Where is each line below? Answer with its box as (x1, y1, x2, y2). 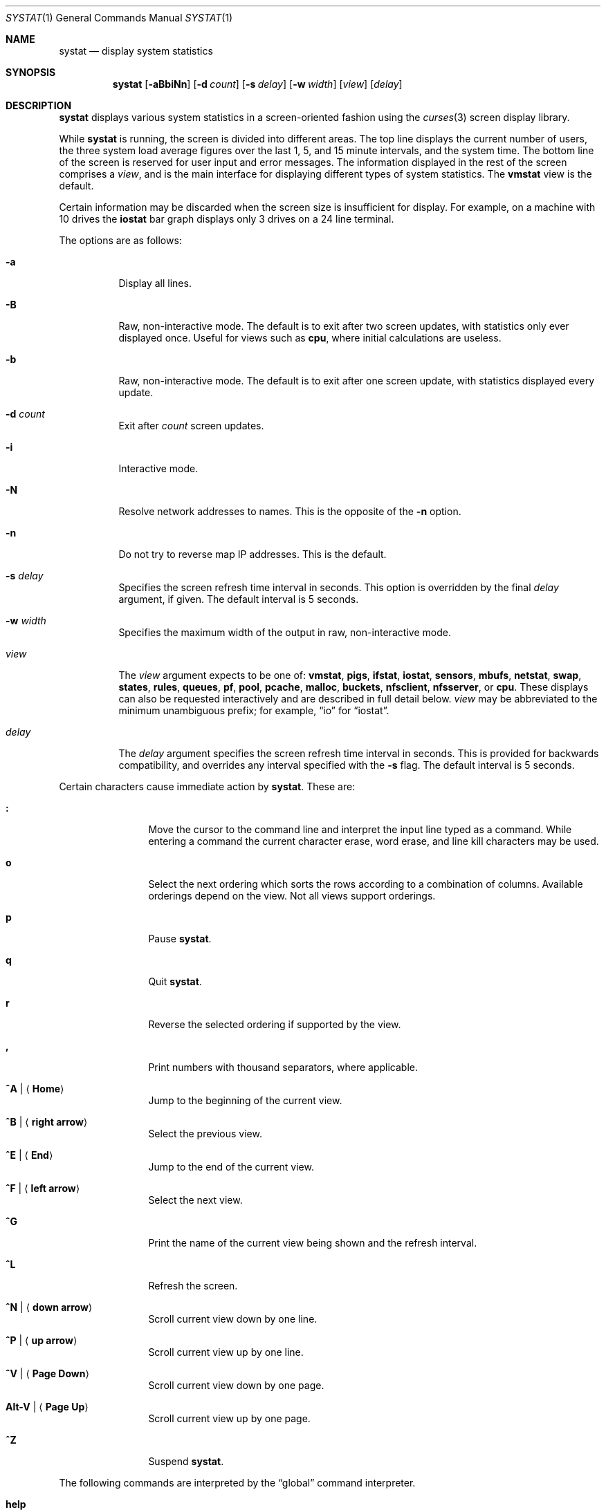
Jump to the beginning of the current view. (148, 1094, 342, 1106)
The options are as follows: (59, 234, 182, 246)
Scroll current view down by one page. (148, 1379, 324, 1391)
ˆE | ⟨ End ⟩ (6, 1149, 53, 1161)
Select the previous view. (148, 1128, 262, 1139)
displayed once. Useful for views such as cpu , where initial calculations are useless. (118, 332, 502, 344)
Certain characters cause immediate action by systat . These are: (59, 781, 356, 792)
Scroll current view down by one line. (148, 1313, 318, 1325)
